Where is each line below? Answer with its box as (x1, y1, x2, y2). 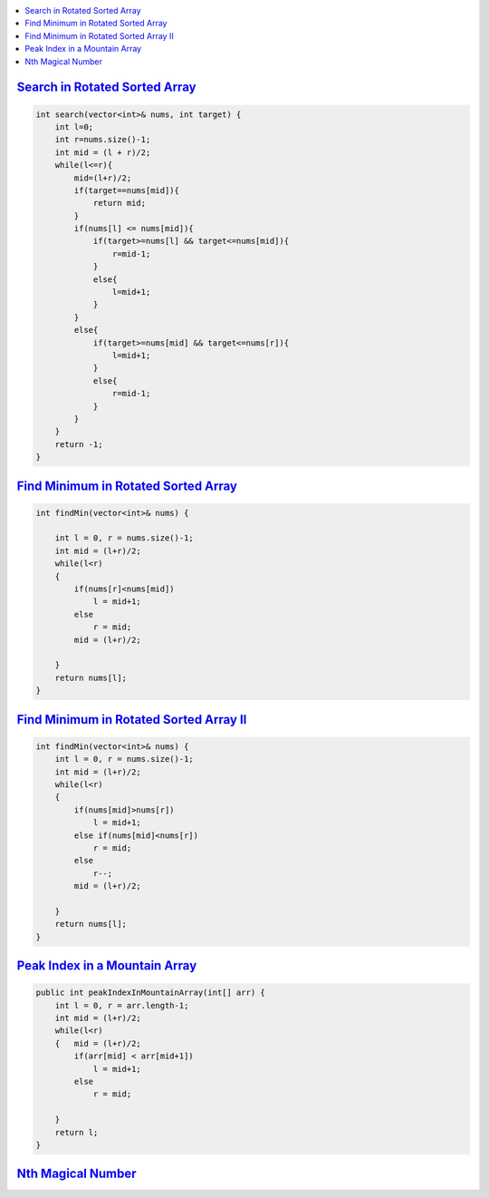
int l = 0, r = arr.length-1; (54, 1000, 189, 1010)
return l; (54, 1127, 99, 1137)
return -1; (54, 439, 103, 449)
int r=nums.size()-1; (54, 134, 151, 145)
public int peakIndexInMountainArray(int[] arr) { (35, 988, 266, 998)
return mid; (92, 198, 147, 209)
